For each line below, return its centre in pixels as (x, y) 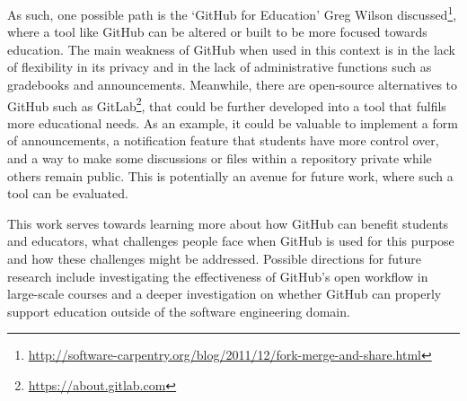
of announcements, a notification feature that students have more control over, (223, 140)
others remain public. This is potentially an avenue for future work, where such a (230, 175)
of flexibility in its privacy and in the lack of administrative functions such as (220, 67)
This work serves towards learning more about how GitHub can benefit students (228, 223)
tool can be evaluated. (68, 193)
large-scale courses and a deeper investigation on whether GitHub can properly (225, 294)
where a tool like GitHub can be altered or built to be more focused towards (217, 32)
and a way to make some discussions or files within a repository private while (220, 158)
